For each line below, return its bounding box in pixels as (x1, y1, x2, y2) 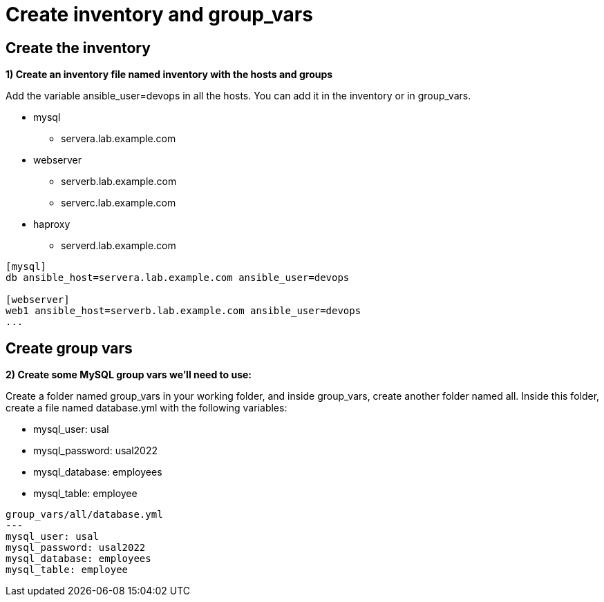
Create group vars (6, 339, 133, 357)
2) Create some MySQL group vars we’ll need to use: (6, 369, 252, 381)
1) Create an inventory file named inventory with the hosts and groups (6, 68, 333, 81)
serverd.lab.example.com (61, 240, 176, 252)
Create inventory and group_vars (6, 3, 313, 26)
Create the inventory (6, 39, 151, 57)
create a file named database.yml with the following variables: (6, 402, 287, 414)
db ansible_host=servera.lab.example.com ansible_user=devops (6, 272, 350, 284)
